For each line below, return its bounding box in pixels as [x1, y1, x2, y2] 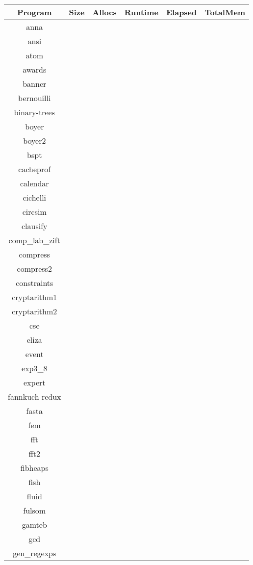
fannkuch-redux [8, 391, 61, 402]
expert [24, 377, 46, 388]
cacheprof [18, 163, 51, 175]
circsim [22, 206, 47, 217]
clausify [21, 220, 48, 231]
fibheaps [20, 462, 49, 473]
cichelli [23, 192, 47, 203]
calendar [20, 178, 49, 189]
